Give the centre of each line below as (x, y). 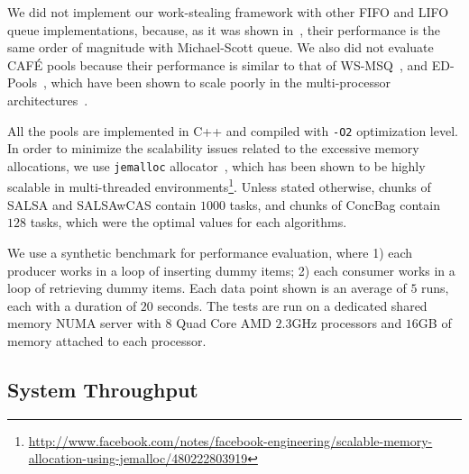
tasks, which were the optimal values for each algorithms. (189, 222)
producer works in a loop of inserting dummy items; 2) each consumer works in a (231, 270)
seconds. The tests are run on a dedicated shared (292, 305)
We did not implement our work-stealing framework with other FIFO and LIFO (228, 12)
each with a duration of (72, 305)
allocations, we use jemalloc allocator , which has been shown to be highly (216, 165)
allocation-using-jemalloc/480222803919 (138, 458)
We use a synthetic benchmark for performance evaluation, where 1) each (210, 252)
